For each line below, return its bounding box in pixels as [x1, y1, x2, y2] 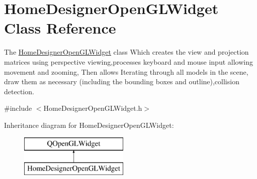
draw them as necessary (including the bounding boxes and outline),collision [4, 76, 239, 87]
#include [4, 103, 32, 113]
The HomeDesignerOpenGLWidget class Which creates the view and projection [4, 47, 249, 57]
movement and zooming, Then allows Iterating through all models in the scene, [4, 66, 248, 77]
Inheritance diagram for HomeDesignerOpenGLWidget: [4, 119, 174, 130]
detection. [4, 86, 34, 96]
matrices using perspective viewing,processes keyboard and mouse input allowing [4, 56, 253, 67]
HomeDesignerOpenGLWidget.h [43, 103, 142, 113]
